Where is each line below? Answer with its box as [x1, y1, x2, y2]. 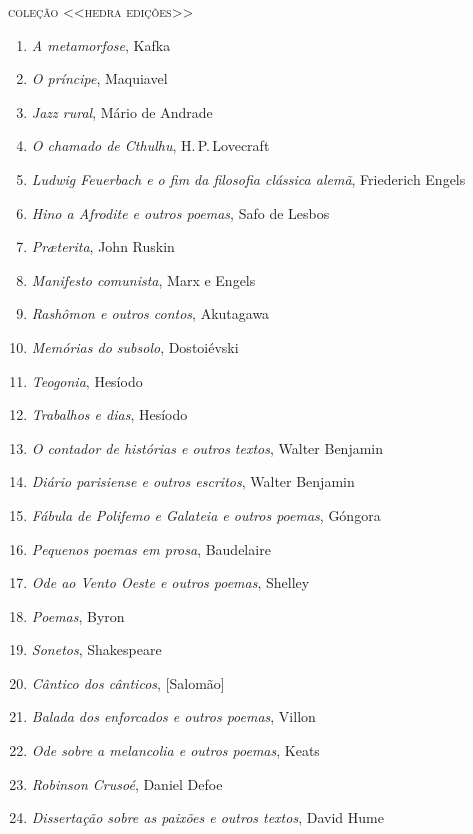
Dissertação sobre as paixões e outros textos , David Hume [31, 807, 384, 828]
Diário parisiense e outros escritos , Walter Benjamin [31, 471, 355, 492]
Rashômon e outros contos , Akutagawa [31, 303, 270, 324]
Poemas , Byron [31, 605, 125, 626]
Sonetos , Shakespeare [31, 639, 162, 660]
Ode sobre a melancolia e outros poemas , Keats [31, 740, 320, 761]
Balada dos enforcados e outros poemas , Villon [31, 706, 316, 727]
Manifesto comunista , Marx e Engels [31, 269, 256, 290]
